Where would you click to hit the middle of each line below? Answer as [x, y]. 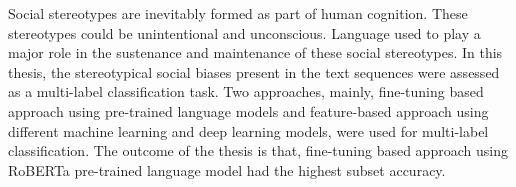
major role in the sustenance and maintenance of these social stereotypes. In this [255, 52]
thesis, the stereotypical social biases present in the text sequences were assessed [254, 71]
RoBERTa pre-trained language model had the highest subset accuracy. [227, 169]
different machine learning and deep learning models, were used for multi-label [248, 130]
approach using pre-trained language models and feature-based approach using [248, 110]
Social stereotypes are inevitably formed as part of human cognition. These [238, 13]
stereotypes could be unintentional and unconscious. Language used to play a [244, 32]
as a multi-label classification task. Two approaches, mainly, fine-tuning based [246, 91]
